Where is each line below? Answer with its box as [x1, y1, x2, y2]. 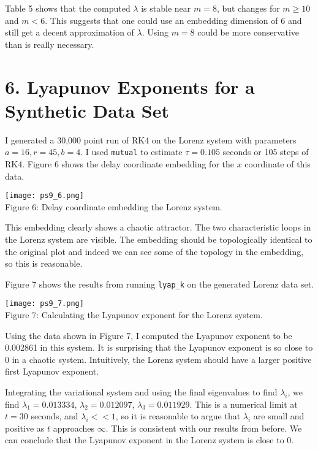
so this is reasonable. [5, 257, 83, 270]
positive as [5, 421, 45, 434]
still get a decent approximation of [5, 26, 134, 39]
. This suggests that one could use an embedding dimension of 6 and [45, 13, 302, 26]
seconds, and [31, 410, 78, 422]
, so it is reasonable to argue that [115, 410, 241, 422]
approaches [53, 421, 95, 434]
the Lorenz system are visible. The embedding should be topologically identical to [5, 232, 312, 245]
